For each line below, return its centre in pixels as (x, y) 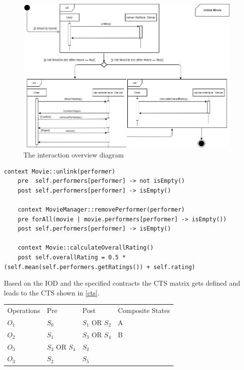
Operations (24, 310)
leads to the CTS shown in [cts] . (52, 292)
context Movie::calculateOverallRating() (86, 248)
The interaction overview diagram (74, 155)
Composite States (144, 310)
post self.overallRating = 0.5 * (72, 257)
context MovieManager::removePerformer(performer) (101, 210)
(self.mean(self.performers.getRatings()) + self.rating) (100, 267)
